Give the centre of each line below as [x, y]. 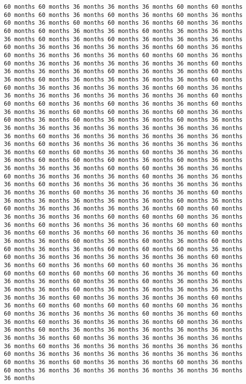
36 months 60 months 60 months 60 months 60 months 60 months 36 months [123, 306]
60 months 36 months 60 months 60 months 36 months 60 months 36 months [123, 23]
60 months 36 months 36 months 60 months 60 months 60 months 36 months [123, 249]
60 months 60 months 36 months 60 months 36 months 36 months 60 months [123, 104]
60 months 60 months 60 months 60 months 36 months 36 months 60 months [123, 273]
